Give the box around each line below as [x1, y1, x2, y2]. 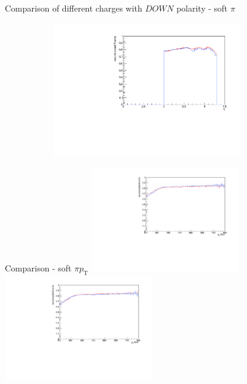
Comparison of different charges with [5, 2, 142, 14]
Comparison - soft [5, 261, 72, 274]
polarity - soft [176, 2, 228, 14]
